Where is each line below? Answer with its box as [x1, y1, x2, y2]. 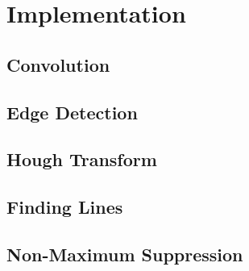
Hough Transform [6, 147, 157, 172]
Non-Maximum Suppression [6, 241, 243, 266]
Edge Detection [6, 99, 138, 124]
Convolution [6, 52, 110, 77]
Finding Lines [6, 194, 123, 219]
